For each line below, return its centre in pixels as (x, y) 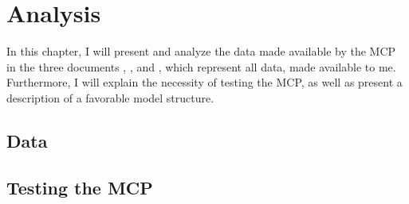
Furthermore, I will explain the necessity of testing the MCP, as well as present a (204, 82)
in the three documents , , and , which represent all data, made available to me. (201, 66)
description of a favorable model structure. (110, 97)
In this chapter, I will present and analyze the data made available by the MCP (201, 51)
